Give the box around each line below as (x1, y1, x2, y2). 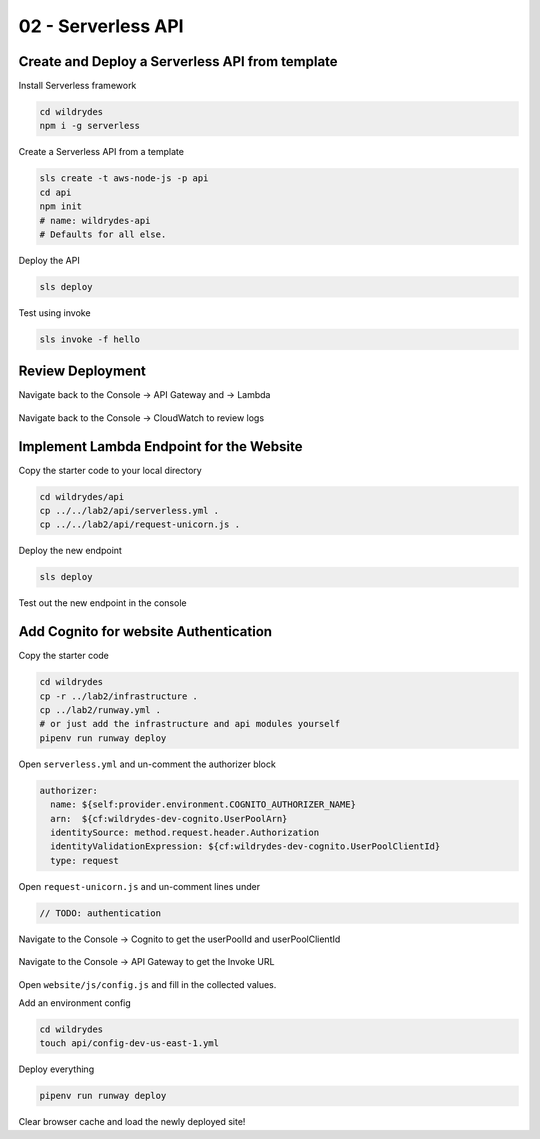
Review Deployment (18, 363, 147, 380)
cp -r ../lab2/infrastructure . (39, 690, 199, 702)
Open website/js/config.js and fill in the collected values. (18, 978, 277, 990)
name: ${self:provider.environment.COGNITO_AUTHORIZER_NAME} (50, 799, 357, 810)
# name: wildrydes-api (39, 215, 151, 226)
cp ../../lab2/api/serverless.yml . (39, 505, 220, 517)
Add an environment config (18, 996, 132, 1009)
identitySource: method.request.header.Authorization (50, 827, 320, 839)
